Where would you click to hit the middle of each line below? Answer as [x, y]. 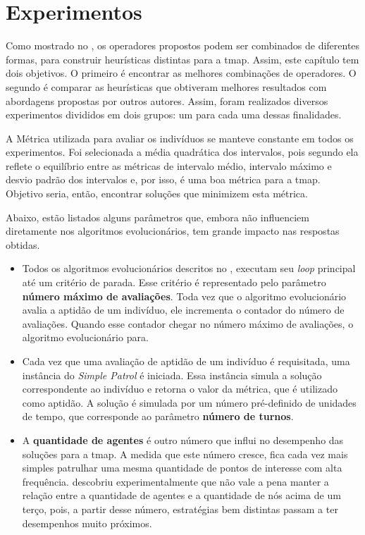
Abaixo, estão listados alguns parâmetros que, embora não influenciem [158, 217]
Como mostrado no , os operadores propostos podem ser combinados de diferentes [183, 45]
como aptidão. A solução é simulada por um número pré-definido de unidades [189, 402]
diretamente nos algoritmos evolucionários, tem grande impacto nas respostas [173, 231]
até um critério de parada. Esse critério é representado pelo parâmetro [174, 282]
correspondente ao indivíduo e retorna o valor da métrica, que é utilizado [180, 389]
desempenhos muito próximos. [87, 523]
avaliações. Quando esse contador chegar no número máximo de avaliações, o [188, 323]
